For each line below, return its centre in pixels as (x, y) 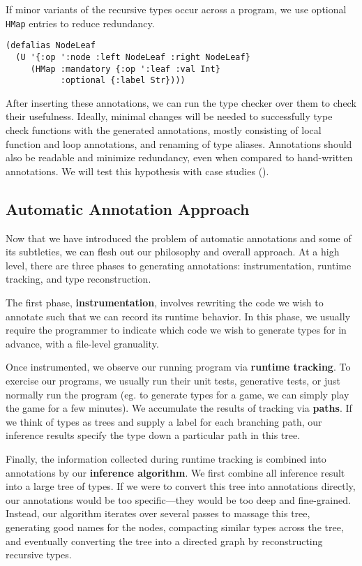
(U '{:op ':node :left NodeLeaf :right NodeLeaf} (133, 57)
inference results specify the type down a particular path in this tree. (153, 435)
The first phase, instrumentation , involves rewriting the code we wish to (165, 303)
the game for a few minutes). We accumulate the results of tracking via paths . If (179, 408)
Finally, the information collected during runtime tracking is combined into (166, 458)
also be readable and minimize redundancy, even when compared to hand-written (179, 157)
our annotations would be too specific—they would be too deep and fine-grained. (178, 499)
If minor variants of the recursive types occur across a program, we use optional (176, 9)
